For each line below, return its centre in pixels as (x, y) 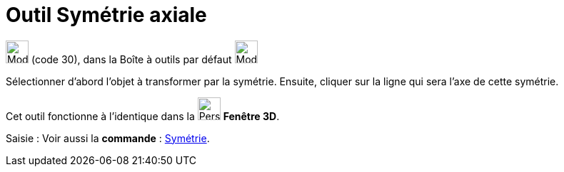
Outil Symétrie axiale (106, 15)
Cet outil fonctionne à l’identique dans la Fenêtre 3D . (143, 116)
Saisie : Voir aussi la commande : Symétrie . (108, 138)
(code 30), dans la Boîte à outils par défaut (131, 59)
